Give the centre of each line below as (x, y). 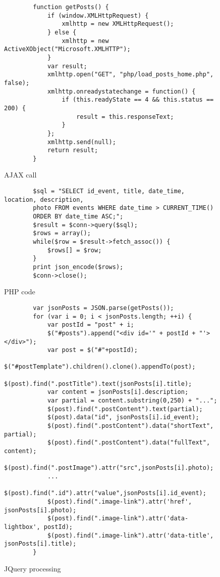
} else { (62, 32)
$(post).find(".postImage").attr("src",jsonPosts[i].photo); (109, 468)
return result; (73, 150)
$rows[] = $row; (74, 250)
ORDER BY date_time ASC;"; (78, 217)
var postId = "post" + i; (91, 325)
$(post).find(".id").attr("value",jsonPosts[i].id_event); (105, 493)
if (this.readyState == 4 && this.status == (138, 100)
